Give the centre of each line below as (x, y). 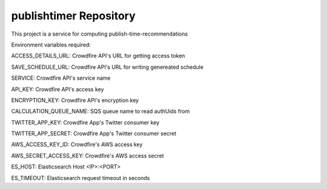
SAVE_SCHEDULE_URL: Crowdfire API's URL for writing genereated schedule (107, 67)
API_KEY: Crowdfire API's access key (58, 89)
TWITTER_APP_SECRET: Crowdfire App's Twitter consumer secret (94, 133)
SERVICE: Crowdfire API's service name (61, 78)
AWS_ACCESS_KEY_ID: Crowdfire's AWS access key (77, 144)
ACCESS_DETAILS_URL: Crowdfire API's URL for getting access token (98, 56)
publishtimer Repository (73, 16)
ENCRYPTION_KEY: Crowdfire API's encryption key (75, 100)
